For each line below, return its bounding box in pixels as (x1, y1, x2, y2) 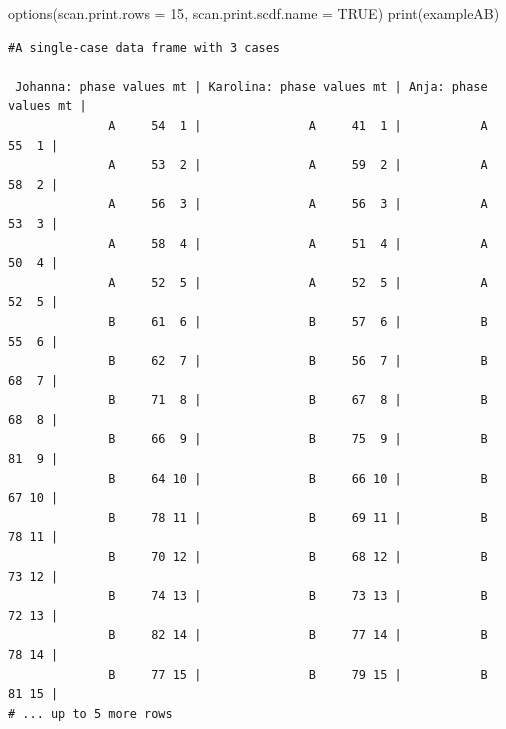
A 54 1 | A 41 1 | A (108, 118, 488, 133)
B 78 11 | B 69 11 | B (108, 510, 488, 525)
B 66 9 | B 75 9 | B (108, 432, 488, 447)
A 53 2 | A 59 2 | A (108, 158, 488, 173)
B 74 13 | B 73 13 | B (108, 589, 488, 604)
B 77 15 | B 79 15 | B (108, 667, 488, 682)
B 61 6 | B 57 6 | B (108, 314, 488, 329)
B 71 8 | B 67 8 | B (108, 393, 488, 408)
